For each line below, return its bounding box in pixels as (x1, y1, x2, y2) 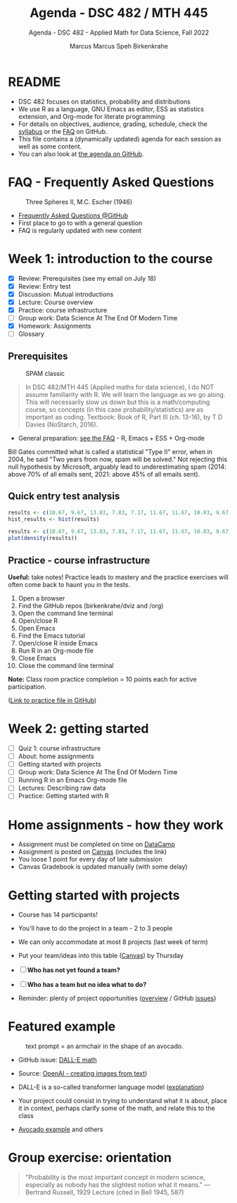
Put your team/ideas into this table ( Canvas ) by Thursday (18, 952, 184, 960)
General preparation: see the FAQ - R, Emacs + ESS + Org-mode (18, 434, 205, 442)
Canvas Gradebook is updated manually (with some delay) (18, 862, 188, 871)
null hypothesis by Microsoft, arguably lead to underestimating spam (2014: (8, 462, 227, 471)
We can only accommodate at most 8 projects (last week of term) (18, 938, 208, 946)
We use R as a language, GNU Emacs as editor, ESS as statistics (18, 104, 205, 113)
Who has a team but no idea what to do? (27, 981, 147, 989)
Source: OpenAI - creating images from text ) (18, 1069, 148, 1078)
